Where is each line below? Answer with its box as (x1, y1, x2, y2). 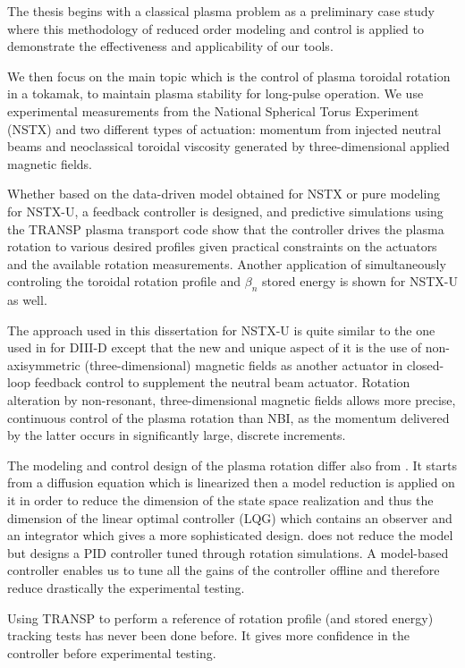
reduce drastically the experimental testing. (7, 579, 245, 597)
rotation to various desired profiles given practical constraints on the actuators (7, 237, 437, 256)
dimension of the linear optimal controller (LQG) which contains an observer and (7, 508, 452, 527)
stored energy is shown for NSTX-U (262, 272, 458, 291)
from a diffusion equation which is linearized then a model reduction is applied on (7, 473, 455, 492)
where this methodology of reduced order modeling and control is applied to (7, 19, 424, 38)
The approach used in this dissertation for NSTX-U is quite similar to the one (7, 320, 435, 339)
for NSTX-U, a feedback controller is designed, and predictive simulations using (7, 201, 444, 220)
